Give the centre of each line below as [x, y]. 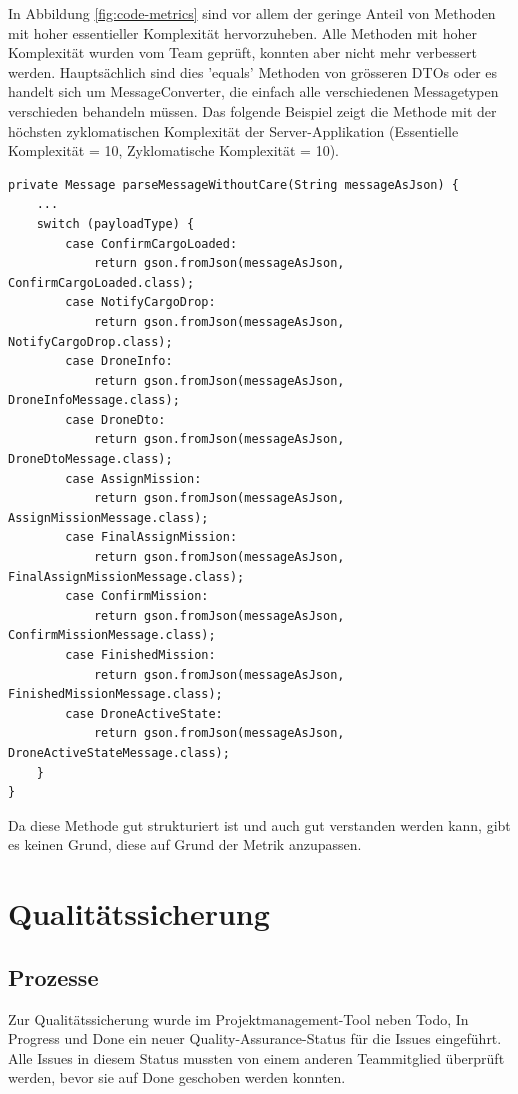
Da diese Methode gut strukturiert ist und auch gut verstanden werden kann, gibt [259, 824]
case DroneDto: [115, 419]
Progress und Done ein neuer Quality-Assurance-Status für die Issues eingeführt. [255, 1038]
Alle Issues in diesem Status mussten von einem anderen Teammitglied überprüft [256, 1057]
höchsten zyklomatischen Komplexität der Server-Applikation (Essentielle [233, 130]
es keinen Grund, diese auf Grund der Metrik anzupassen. [185, 844]
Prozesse [53, 976]
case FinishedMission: [140, 655]
